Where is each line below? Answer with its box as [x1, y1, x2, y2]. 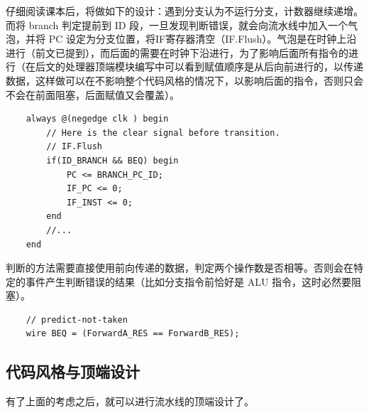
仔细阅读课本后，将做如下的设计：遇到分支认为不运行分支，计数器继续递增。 [6, 4, 363, 18]
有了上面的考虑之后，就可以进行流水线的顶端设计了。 [6, 394, 254, 409]
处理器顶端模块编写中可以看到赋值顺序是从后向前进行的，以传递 [65, 59, 363, 74]
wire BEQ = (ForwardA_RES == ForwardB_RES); [26, 328, 240, 339]
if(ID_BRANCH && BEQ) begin [46, 155, 179, 166]
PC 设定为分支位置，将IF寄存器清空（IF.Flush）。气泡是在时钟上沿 [48, 31, 357, 46]
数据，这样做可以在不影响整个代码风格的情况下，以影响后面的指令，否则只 [6, 73, 353, 87]
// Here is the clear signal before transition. [46, 127, 280, 138]
